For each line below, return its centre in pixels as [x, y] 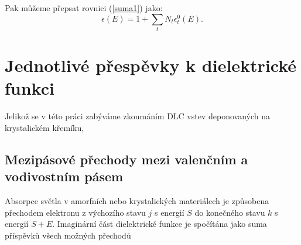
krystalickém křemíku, [45, 127]
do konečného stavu [230, 212]
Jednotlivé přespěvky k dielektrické [151, 65]
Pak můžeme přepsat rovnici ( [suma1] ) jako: [84, 8]
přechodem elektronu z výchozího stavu [75, 212]
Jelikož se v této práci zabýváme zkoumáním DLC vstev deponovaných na [137, 116]
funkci [30, 88]
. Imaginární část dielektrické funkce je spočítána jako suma [160, 224]
